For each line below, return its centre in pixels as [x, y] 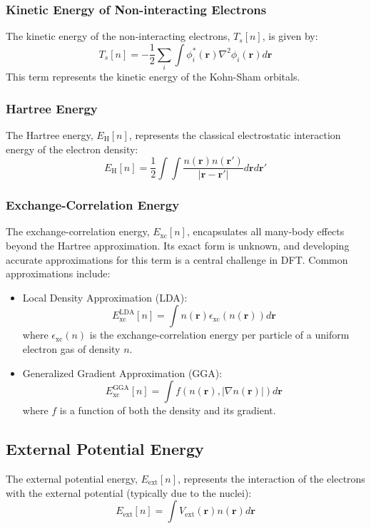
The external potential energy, [72, 478]
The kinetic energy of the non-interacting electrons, [118, 36]
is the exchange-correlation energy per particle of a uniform [219, 335]
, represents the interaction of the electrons [271, 478]
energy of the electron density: [72, 149]
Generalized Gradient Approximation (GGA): [122, 373]
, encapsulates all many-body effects [265, 231]
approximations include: [58, 273]
